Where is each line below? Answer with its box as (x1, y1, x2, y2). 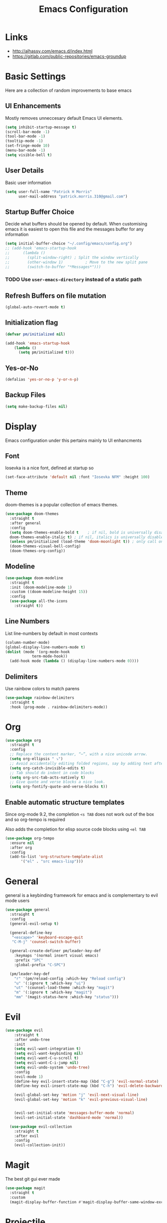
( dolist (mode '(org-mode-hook (5, 649, 70, 654)
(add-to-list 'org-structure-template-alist (9, 854, 103, 859)
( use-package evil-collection (9, 1124, 72, 1129)
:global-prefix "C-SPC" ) (14, 962, 66, 967)
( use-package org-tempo (5, 835, 55, 841)
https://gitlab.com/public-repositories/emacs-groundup (12, 53, 127, 59)
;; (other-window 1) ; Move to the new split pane (5, 259, 148, 265)
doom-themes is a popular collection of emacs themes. (5, 502, 118, 508)
